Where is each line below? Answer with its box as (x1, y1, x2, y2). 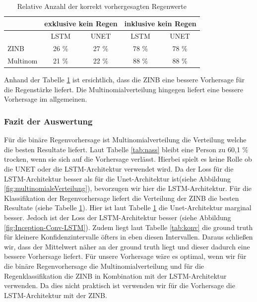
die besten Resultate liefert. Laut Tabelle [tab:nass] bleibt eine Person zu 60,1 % (4, 144, 249, 154)
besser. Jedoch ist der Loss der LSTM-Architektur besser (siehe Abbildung (4, 212, 231, 222)
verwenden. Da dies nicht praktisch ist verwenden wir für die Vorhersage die (4, 280, 235, 291)
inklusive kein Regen (124, 18, 196, 28)
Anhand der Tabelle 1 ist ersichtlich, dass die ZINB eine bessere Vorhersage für (4, 74, 245, 85)
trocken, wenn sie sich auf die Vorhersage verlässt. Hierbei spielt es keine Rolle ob (4, 154, 252, 164)
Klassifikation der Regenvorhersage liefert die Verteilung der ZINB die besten (4, 192, 239, 203)
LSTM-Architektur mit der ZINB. (4, 290, 107, 300)
